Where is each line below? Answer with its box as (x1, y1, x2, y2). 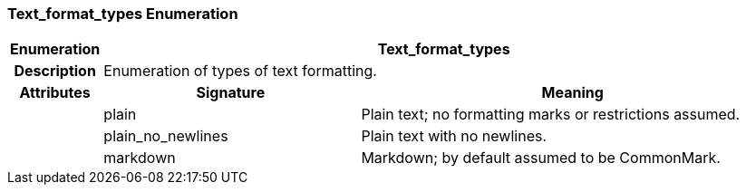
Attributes (19, 83, 91, 102)
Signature (196, 83, 266, 102)
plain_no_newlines (103, 127, 228, 146)
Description (14, 62, 96, 81)
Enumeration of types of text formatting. (103, 62, 377, 81)
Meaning (541, 83, 604, 102)
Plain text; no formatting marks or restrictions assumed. (361, 105, 741, 124)
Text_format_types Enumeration (7, 5, 238, 23)
